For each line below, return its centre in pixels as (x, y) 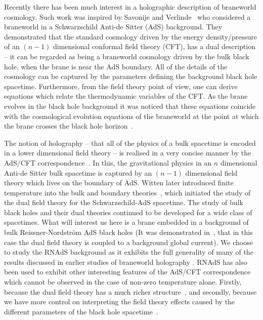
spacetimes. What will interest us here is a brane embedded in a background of (126, 222)
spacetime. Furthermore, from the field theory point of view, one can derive (121, 86)
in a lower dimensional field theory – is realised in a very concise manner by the (128, 153)
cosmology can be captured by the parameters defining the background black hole (131, 76)
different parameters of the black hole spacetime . (81, 311)
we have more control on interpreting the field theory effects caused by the (120, 302)
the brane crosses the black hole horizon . (69, 126)
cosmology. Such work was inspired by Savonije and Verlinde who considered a (127, 16)
